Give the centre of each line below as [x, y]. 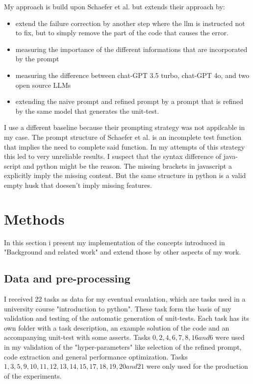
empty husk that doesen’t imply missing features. [78, 185]
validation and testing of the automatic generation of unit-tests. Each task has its [126, 318]
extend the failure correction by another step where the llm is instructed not [130, 23]
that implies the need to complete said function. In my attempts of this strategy [125, 146]
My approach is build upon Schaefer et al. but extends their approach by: [114, 6]
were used [230, 337]
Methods [34, 218]
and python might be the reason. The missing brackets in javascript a [127, 166]
